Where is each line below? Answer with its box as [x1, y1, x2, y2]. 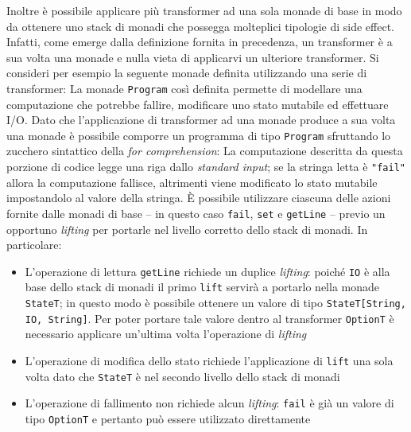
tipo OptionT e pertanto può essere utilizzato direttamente [25, 410, 311, 426]
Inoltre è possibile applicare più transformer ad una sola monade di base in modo [6, 2, 402, 18]
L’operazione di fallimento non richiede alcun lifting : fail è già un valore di [25, 395, 394, 411]
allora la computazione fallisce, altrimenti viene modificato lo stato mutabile [6, 173, 378, 190]
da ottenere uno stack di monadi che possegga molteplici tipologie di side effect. [6, 18, 394, 34]
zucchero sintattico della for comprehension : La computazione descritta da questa [6, 142, 403, 159]
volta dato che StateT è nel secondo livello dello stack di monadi [25, 368, 340, 384]
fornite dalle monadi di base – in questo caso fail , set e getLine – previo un [6, 204, 386, 221]
